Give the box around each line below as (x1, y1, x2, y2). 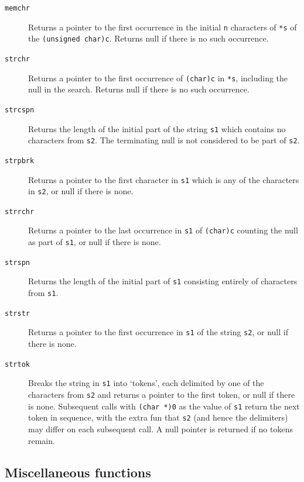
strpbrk (5, 156, 35, 165)
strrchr (5, 207, 35, 216)
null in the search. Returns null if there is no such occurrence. (28, 83, 250, 95)
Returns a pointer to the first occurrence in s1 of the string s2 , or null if (28, 326, 288, 338)
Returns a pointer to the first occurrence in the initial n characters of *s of (28, 20, 297, 33)
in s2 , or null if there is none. (28, 185, 134, 197)
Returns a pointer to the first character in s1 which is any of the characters (28, 173, 299, 185)
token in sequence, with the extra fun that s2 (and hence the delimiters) (28, 411, 288, 424)
